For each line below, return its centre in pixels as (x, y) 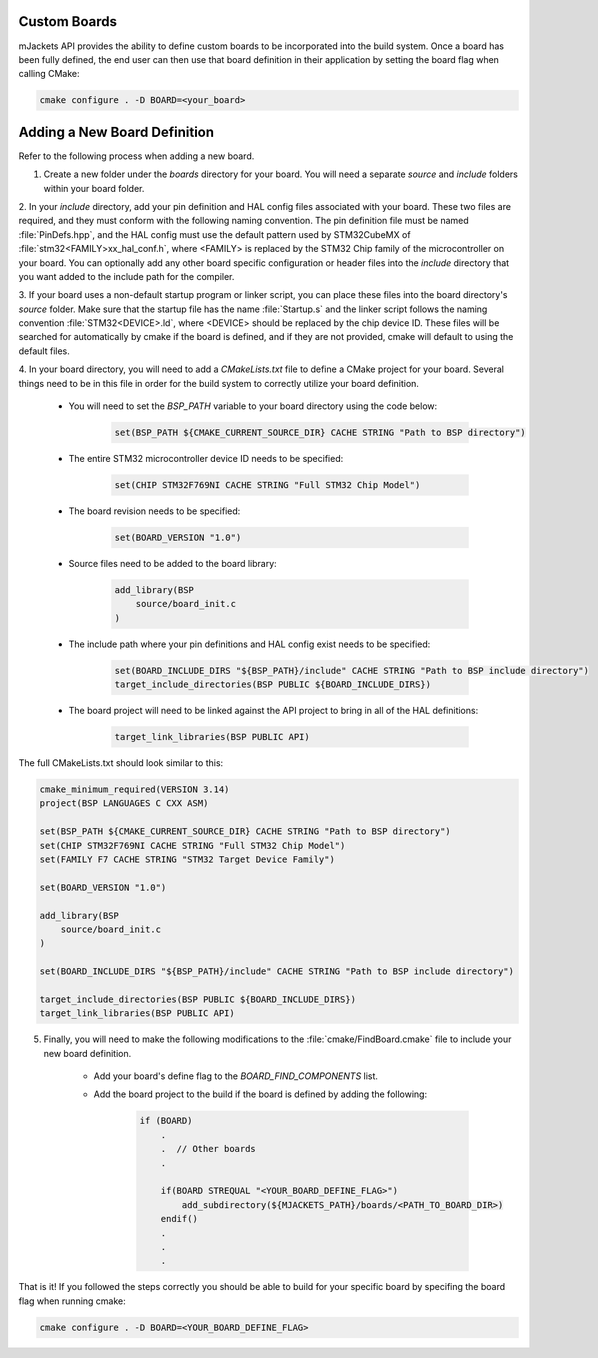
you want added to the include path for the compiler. (126, 276)
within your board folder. (94, 188)
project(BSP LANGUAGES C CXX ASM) (124, 803)
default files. (44, 351)
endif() (179, 1219)
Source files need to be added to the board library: (172, 563)
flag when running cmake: (72, 1301)
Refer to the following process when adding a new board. (136, 156)
